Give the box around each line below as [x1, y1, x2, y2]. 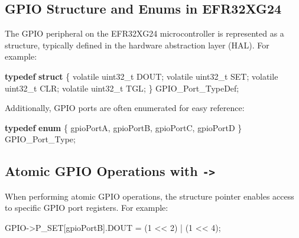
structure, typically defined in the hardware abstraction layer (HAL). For [5, 38, 269, 51]
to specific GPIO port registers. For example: [5, 201, 168, 214]
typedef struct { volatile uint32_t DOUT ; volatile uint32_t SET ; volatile [5, 70, 278, 82]
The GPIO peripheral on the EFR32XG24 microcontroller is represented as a [5, 27, 284, 40]
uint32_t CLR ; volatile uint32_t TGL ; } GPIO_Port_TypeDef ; [5, 81, 239, 94]
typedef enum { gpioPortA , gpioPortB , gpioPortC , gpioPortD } [5, 121, 242, 133]
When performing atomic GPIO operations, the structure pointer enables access [5, 190, 294, 202]
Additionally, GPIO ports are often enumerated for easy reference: [5, 102, 245, 114]
